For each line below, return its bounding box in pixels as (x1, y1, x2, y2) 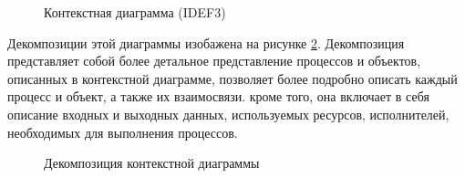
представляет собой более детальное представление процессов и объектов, (7, 51, 421, 70)
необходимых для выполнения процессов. (7, 122, 238, 141)
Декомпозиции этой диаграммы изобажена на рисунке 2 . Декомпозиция (7, 33, 405, 52)
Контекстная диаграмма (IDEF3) (44, 3, 226, 21)
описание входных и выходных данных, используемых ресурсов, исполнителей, (7, 104, 449, 123)
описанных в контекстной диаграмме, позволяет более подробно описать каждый (7, 68, 458, 88)
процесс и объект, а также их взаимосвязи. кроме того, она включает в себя (7, 87, 429, 106)
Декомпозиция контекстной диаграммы (44, 153, 260, 173)
